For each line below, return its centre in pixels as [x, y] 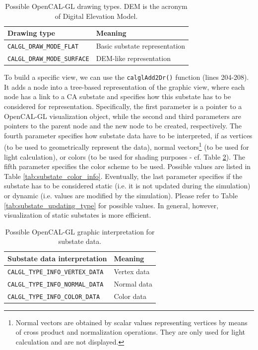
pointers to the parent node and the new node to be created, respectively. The [123, 126]
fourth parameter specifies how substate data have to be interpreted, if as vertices [128, 135]
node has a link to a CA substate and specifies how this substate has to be [118, 96]
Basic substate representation [141, 46]
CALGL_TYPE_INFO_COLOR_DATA [54, 297]
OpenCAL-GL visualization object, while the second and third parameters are [123, 116]
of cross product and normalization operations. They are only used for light [130, 332]
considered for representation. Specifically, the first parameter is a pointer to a [123, 106]
